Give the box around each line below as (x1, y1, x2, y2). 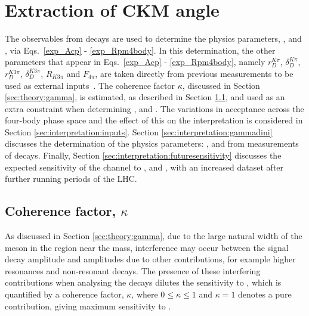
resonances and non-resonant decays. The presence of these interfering (5, 264, 261, 277)
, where (131, 288, 158, 300)
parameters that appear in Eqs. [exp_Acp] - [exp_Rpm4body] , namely (5, 55, 265, 68)
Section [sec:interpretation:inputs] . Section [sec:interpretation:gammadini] (5, 125, 273, 138)
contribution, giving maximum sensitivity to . (5, 299, 171, 312)
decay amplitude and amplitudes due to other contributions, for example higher (5, 253, 296, 265)
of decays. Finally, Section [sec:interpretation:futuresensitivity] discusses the (5, 149, 282, 162)
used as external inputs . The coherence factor (5, 79, 175, 91)
